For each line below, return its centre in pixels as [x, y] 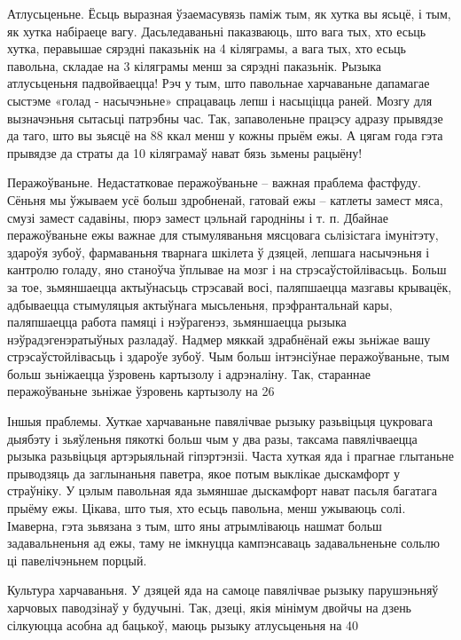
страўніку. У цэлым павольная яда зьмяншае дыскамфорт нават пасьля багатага [222, 490]
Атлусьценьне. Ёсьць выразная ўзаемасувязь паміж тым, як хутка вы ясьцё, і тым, [229, 13]
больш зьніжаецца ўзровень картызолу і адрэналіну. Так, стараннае [189, 373]
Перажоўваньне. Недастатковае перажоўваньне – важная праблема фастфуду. [214, 182]
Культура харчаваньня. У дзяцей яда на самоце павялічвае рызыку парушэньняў [223, 590]
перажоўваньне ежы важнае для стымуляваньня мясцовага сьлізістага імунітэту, [223, 235]
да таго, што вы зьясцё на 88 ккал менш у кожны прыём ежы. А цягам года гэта [225, 135]
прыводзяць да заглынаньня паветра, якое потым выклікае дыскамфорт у [204, 473]
